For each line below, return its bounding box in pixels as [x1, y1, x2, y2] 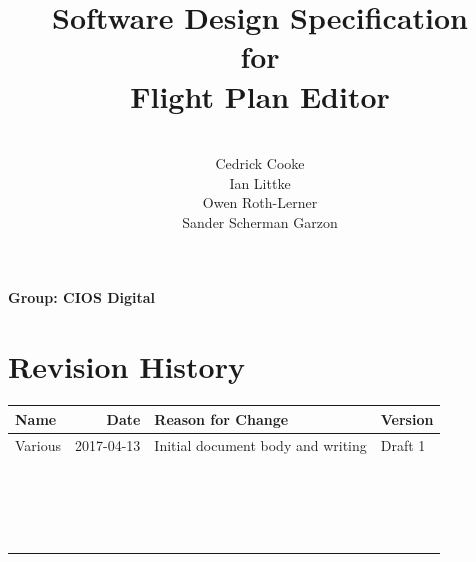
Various [15, 434, 62, 455]
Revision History [8, 346, 245, 387]
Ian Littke [229, 172, 291, 193]
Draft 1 [380, 434, 426, 455]
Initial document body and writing [154, 434, 367, 455]
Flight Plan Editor [130, 75, 390, 116]
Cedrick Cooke [215, 153, 305, 174]
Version [380, 408, 434, 429]
